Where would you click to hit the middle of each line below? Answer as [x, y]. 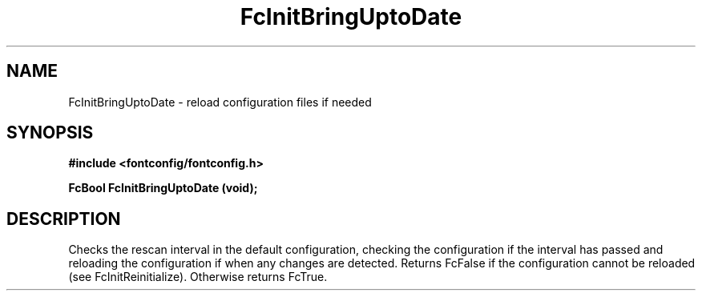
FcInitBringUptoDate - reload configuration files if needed [220, 102]
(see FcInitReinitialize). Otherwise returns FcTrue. [198, 277]
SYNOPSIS [50, 133]
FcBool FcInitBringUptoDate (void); [163, 188]
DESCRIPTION [64, 219]
